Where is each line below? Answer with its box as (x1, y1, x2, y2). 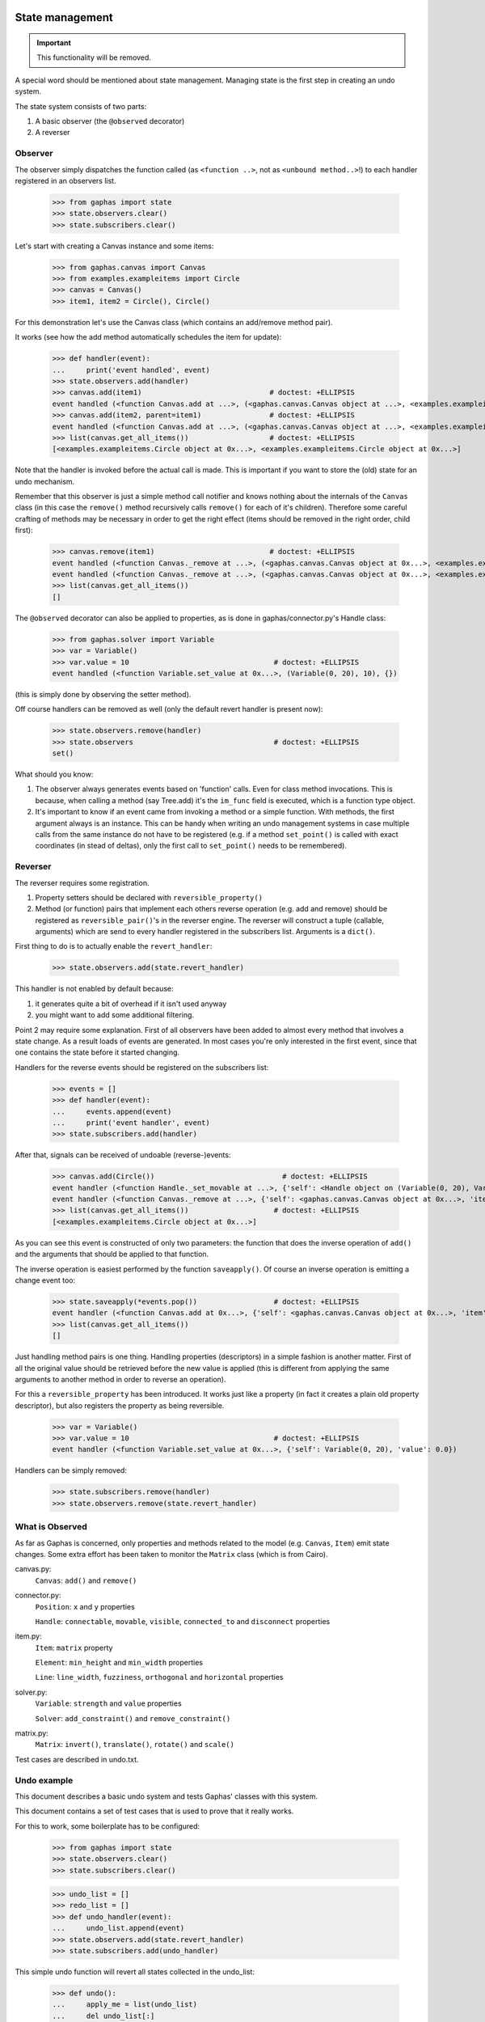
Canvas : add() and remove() (35, 1576, 137, 1585)
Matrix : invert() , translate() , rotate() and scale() (35, 1740, 234, 1749)
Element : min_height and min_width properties (35, 1658, 204, 1668)
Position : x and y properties (35, 1601, 135, 1611)
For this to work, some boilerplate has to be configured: (15, 1821, 200, 1831)
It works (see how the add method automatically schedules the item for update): (15, 332, 282, 342)
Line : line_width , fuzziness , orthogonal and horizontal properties (35, 1673, 284, 1682)
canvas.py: (15, 1564, 52, 1574)
